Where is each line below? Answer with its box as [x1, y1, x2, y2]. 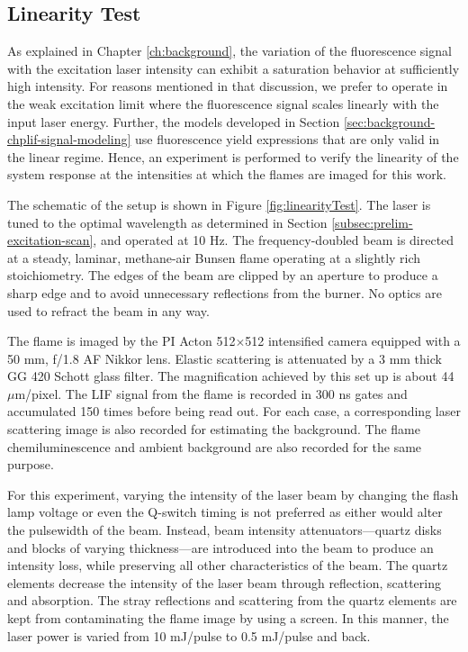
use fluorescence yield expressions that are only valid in [135, 130, 440, 149]
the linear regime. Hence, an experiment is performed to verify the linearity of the [7, 147, 459, 166]
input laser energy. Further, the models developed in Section [7, 112, 340, 131]
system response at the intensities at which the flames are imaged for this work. [7, 165, 446, 184]
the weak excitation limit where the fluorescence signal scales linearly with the [7, 94, 439, 113]
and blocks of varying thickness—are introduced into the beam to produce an [7, 538, 434, 557]
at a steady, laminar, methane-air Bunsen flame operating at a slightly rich [7, 248, 421, 267]
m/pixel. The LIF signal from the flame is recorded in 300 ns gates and [14, 384, 408, 403]
